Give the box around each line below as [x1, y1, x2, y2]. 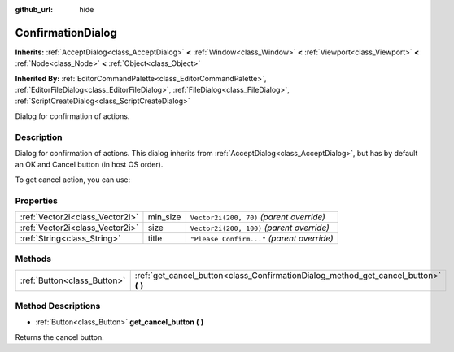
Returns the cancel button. [15, 332, 105, 341]
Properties [15, 195, 59, 206]
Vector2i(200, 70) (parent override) [190, 211, 325, 223]
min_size [147, 211, 181, 223]
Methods [15, 253, 52, 264]
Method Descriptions [15, 301, 101, 312]
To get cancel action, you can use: [15, 175, 131, 185]
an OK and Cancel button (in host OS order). [15, 159, 164, 170]
